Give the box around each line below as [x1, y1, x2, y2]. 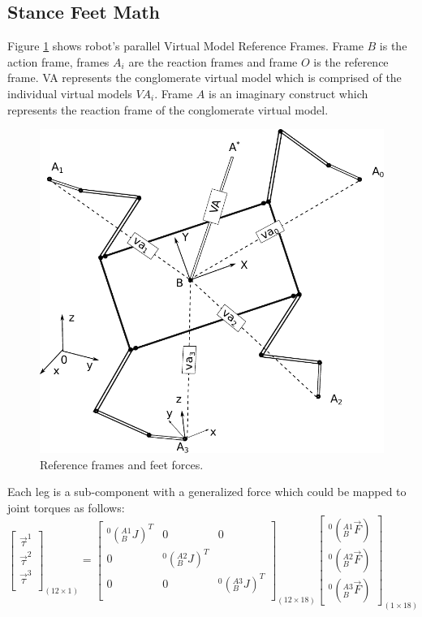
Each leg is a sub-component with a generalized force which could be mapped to [7, 483, 407, 500]
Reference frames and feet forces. [40, 455, 204, 472]
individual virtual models [7, 84, 132, 101]
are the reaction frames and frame [128, 53, 298, 70]
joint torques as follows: [7, 498, 125, 516]
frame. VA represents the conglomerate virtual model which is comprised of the [7, 69, 402, 86]
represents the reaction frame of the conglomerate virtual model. [7, 101, 329, 118]
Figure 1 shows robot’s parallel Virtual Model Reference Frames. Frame [7, 37, 364, 54]
